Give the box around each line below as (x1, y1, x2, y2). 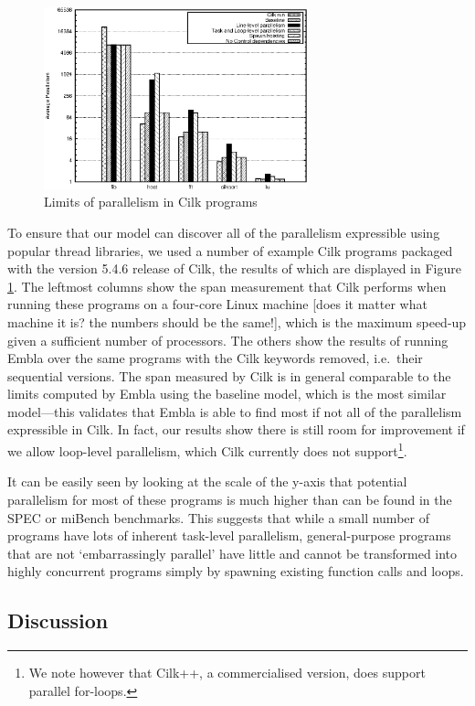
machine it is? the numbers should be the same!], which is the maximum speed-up (7, 312, 467, 331)
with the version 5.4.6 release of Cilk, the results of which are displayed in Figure (7, 259, 461, 278)
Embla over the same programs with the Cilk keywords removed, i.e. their (7, 348, 423, 368)
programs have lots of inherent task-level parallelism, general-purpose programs (7, 526, 451, 545)
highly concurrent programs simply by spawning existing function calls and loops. (7, 562, 464, 581)
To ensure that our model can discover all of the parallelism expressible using (7, 222, 440, 241)
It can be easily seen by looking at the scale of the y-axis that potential (7, 472, 407, 491)
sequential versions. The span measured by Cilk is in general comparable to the (7, 366, 451, 385)
